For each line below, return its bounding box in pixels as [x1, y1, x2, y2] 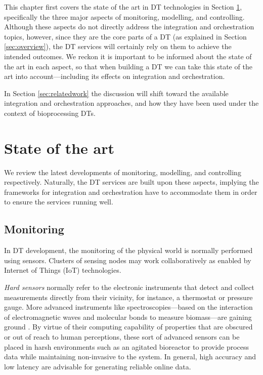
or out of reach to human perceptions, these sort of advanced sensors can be [4, 331, 240, 342]
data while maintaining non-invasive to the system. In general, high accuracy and [4, 351, 256, 362]
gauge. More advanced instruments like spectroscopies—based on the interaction [4, 302, 253, 312]
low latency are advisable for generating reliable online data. [4, 361, 191, 371]
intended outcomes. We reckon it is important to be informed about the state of [4, 51, 252, 61]
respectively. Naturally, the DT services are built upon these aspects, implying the [4, 177, 259, 187]
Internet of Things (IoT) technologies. [4, 265, 121, 275]
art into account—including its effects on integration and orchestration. [4, 71, 225, 81]
